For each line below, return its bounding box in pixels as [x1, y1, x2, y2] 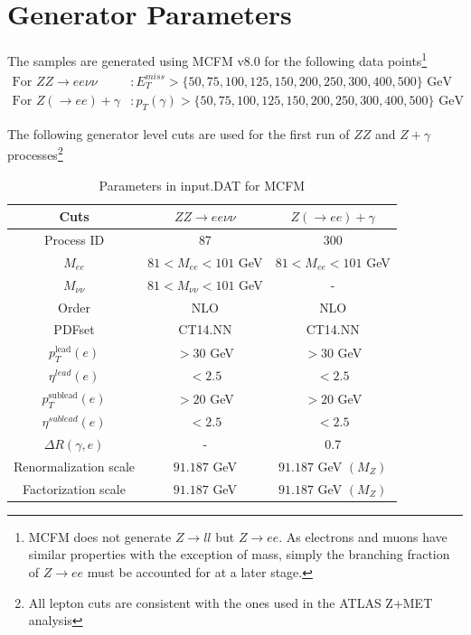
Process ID [43, 230, 105, 249]
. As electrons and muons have [278, 527, 447, 546]
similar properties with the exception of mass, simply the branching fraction [28, 545, 450, 564]
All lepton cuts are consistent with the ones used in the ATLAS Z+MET [28, 593, 433, 612]
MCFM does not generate [28, 527, 172, 546]
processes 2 [7, 143, 63, 163]
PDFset [53, 320, 95, 339]
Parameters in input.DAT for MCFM [99, 175, 306, 194]
